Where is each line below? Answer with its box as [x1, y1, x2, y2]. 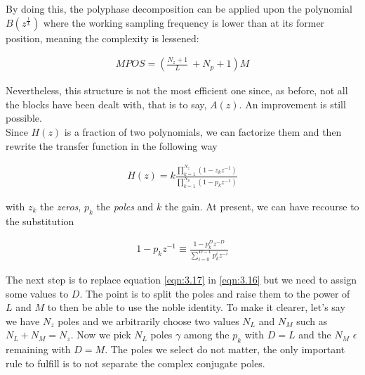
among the [183, 327, 230, 342]
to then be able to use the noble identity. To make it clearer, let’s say [47, 300, 345, 314]
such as [296, 313, 328, 328]
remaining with [6, 342, 71, 357]
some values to [6, 286, 69, 300]
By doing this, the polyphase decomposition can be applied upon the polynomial [6, 1, 352, 15]
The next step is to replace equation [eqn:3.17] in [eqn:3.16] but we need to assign [6, 272, 357, 286]
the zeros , [39, 198, 81, 213]
